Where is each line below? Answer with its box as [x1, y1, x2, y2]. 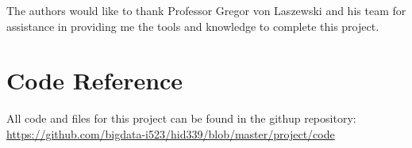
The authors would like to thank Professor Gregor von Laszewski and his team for [6, 2, 406, 18]
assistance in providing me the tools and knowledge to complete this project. [6, 17, 379, 34]
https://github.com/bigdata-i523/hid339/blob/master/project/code [6, 125, 335, 142]
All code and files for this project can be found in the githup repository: [6, 110, 356, 127]
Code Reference [6, 64, 183, 97]
